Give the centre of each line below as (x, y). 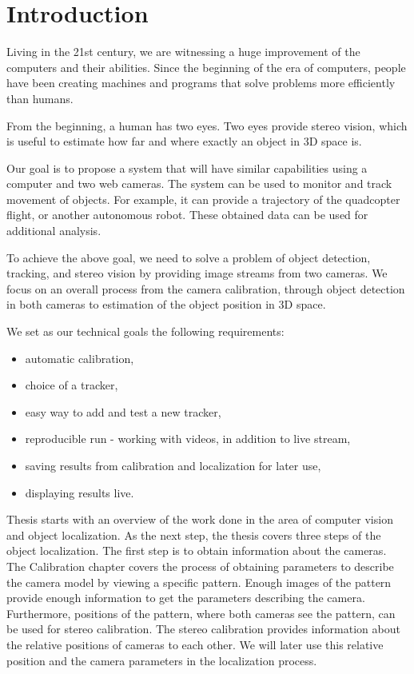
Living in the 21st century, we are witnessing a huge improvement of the (183, 52)
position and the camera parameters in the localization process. (162, 660)
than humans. (40, 98)
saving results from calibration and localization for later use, (173, 465)
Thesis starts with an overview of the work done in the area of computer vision (200, 519)
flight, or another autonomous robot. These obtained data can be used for (187, 215)
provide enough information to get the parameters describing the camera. (186, 598)
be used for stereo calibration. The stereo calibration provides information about (203, 629)
